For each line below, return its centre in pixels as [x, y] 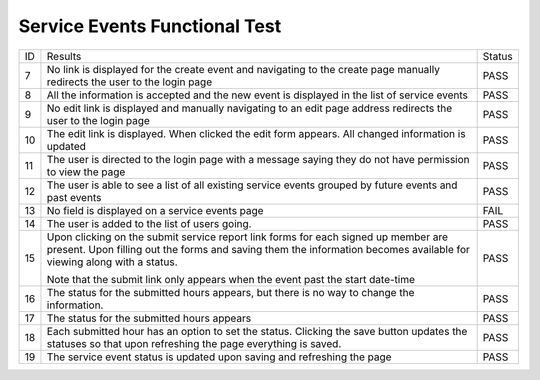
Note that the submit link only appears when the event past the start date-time [230, 279]
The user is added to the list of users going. [149, 223]
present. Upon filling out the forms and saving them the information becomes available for [258, 249]
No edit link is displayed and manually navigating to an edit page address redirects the [249, 108]
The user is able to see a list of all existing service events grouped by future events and [252, 185]
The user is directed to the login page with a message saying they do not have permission [258, 159]
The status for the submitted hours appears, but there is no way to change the [230, 292]
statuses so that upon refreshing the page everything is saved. [194, 343]
